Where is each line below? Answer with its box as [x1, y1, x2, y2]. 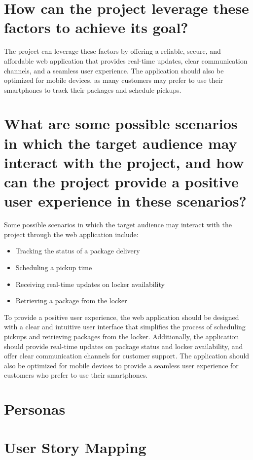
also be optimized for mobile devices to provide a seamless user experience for [4, 360, 239, 370]
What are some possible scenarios [4, 113, 238, 134]
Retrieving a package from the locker [15, 295, 127, 306]
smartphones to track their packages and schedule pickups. [4, 84, 181, 95]
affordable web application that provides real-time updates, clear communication [4, 55, 248, 66]
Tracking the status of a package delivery [15, 246, 140, 256]
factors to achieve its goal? [4, 17, 188, 37]
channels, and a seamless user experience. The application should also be [4, 65, 224, 75]
